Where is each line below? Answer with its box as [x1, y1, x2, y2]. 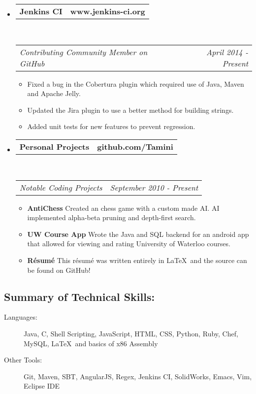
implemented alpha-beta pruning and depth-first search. [27, 212, 196, 223]
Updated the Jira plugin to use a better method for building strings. [27, 104, 234, 115]
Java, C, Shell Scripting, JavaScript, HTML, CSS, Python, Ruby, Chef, [24, 328, 238, 338]
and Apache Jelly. [27, 88, 81, 98]
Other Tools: [4, 355, 42, 365]
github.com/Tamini [97, 140, 173, 152]
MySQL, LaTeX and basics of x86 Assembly [24, 338, 158, 348]
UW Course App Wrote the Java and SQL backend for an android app [27, 229, 249, 239]
